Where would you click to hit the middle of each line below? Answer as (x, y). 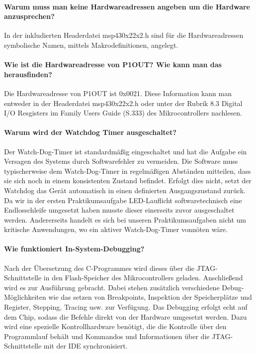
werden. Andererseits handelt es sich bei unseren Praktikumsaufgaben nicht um (125, 219)
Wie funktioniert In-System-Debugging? (74, 249)
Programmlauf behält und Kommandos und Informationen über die (107, 336)
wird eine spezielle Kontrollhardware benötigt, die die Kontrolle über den (115, 326)
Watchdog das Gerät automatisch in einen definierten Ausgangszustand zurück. (125, 190)
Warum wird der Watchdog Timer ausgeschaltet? (90, 132)
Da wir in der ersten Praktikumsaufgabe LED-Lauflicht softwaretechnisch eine (123, 200)
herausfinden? (28, 74)
